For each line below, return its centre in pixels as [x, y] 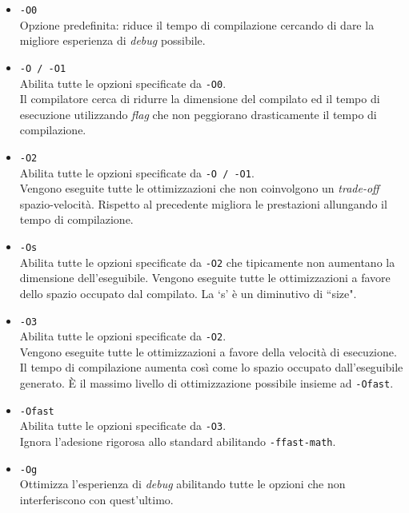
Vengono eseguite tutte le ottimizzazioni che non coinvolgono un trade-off [199, 188]
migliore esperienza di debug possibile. [112, 40]
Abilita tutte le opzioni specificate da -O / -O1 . [137, 172]
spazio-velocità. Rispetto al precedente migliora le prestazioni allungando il [203, 203]
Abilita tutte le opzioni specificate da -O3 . [123, 426]
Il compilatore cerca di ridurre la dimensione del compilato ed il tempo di [200, 99]
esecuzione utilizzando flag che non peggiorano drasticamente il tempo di [198, 114]
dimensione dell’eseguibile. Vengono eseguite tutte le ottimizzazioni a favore [205, 278]
